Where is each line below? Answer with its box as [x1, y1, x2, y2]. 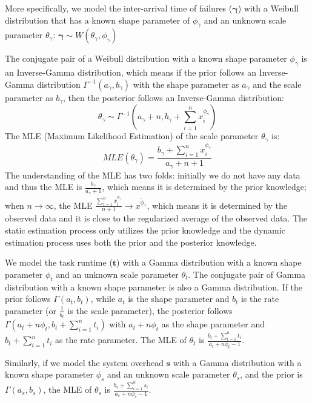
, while [90, 292, 116, 305]
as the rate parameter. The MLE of [55, 333, 187, 346]
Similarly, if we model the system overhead [5, 356, 164, 369]
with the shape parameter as [133, 77, 239, 90]
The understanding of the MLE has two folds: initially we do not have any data [5, 168, 300, 181]
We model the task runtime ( [5, 256, 113, 269]
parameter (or [5, 304, 56, 316]
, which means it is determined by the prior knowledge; [102, 180, 307, 193]
